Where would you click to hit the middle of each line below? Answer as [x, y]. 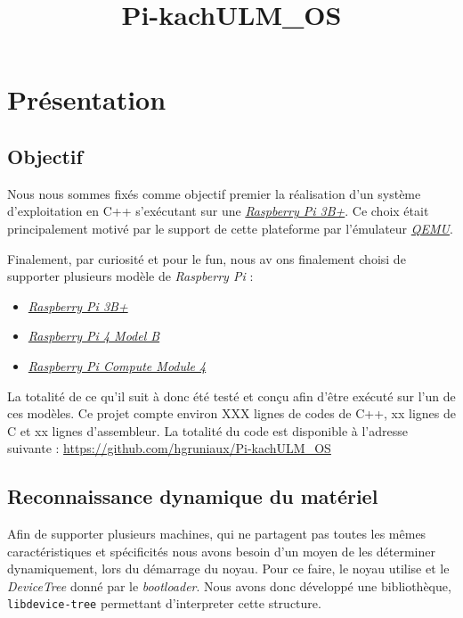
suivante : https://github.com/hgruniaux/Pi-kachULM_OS [169, 448]
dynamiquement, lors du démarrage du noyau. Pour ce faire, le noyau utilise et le [228, 569]
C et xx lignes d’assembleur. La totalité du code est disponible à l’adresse [207, 430]
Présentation [87, 99]
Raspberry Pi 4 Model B [94, 336]
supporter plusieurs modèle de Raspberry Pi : [130, 276]
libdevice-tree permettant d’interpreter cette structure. [164, 603]
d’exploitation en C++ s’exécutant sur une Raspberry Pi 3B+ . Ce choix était [218, 211]
